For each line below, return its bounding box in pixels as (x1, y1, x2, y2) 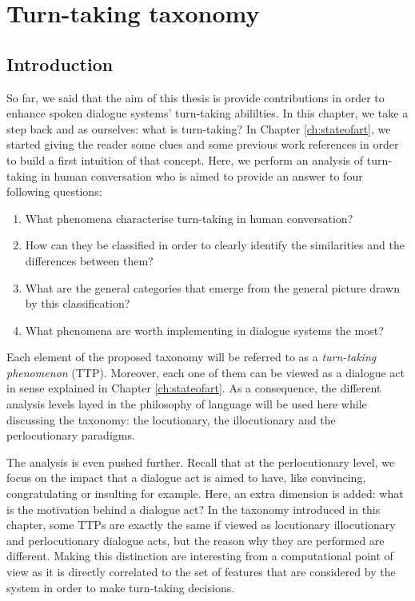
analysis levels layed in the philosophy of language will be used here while (6, 396, 367, 412)
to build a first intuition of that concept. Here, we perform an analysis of (6, 151, 364, 168)
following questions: (6, 183, 102, 200)
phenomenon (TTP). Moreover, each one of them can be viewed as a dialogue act (6, 364, 405, 380)
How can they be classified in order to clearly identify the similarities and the (25, 237, 405, 253)
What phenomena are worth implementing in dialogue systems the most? (25, 321, 384, 338)
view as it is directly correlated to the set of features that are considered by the (6, 563, 396, 580)
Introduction (6, 51, 114, 76)
